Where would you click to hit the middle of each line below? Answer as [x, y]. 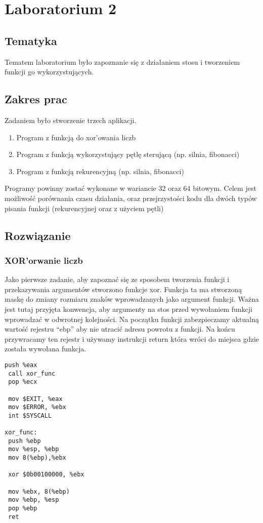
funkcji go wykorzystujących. [49, 72]
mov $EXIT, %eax [35, 399]
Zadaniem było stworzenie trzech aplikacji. [71, 120]
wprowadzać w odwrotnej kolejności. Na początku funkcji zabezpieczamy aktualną [132, 319]
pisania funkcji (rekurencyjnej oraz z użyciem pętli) [84, 208]
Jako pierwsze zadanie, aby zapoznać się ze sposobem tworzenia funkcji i [117, 279]
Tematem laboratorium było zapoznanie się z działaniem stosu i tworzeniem [122, 62]
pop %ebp [23, 509]
